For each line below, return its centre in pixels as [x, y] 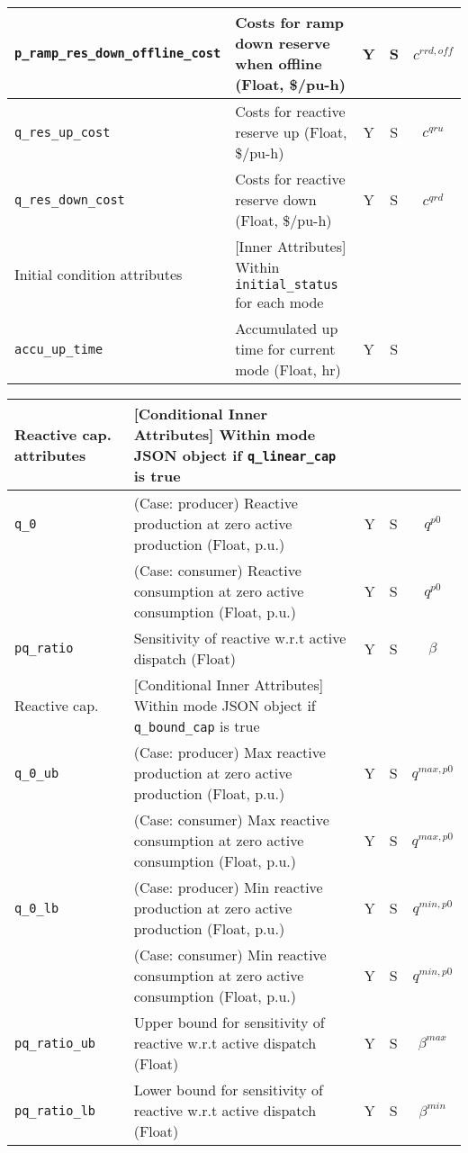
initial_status [287, 284]
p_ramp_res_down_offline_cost [118, 53]
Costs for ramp [290, 22]
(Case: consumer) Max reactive [231, 820]
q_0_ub [37, 773]
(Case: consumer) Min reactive [230, 955]
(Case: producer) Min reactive [228, 887]
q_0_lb [37, 908]
